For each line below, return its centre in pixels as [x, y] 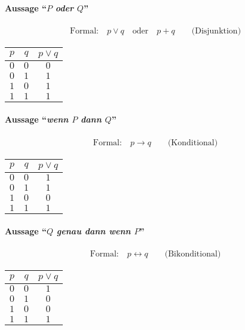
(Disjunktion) [216, 31]
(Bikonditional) [193, 254]
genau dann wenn [94, 231]
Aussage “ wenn [37, 119]
